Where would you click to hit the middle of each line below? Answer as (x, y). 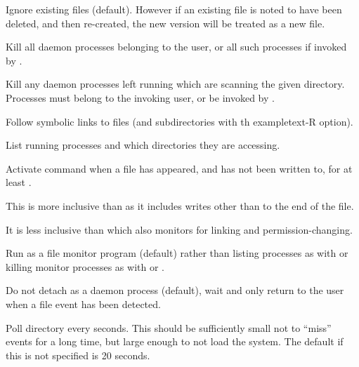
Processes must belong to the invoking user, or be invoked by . (140, 97)
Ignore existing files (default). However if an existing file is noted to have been (174, 9)
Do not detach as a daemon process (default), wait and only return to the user (175, 290)
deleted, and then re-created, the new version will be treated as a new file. (165, 23)
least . (19, 182)
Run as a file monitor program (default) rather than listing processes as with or (177, 253)
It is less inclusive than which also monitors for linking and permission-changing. (179, 229)
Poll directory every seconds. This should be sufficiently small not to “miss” (169, 327)
